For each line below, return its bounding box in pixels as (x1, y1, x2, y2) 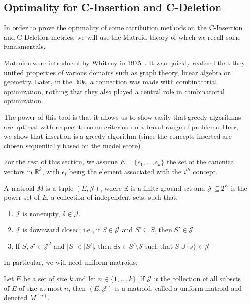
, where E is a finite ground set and (100, 182, 205, 192)
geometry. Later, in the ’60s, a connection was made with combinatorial (4, 77, 217, 87)
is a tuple (46, 182, 74, 192)
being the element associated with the (69, 166, 182, 176)
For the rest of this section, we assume (4, 157, 118, 167)
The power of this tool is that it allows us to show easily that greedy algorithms (4, 112, 241, 122)
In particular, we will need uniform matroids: (4, 257, 138, 267)
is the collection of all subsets (154, 273, 241, 284)
